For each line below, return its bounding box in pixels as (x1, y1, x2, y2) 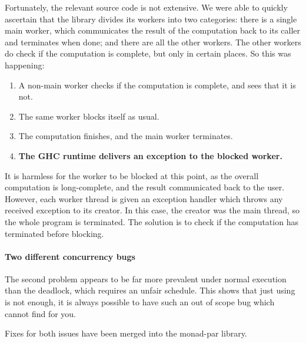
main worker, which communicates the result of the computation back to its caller (5, 24, 301, 37)
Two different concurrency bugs (5, 250, 135, 262)
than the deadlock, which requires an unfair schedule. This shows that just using (5, 284, 295, 296)
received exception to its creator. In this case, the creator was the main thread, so (5, 204, 300, 216)
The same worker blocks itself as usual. (18, 110, 159, 122)
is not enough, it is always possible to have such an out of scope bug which (5, 296, 275, 308)
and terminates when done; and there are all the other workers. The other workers (5, 35, 301, 48)
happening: (5, 58, 45, 71)
